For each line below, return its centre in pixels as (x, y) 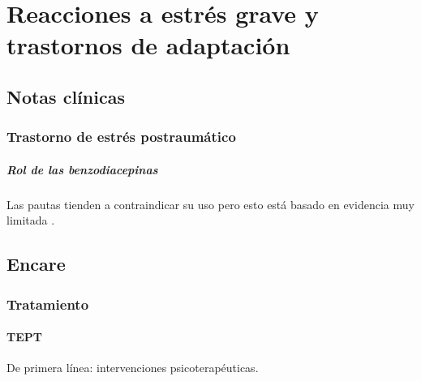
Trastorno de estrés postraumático (121, 137)
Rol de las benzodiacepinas (82, 169)
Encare (36, 264)
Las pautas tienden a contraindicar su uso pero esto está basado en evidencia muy (210, 204)
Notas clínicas (66, 96)
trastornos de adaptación (148, 45)
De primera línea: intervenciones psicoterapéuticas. (133, 368)
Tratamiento (48, 304)
